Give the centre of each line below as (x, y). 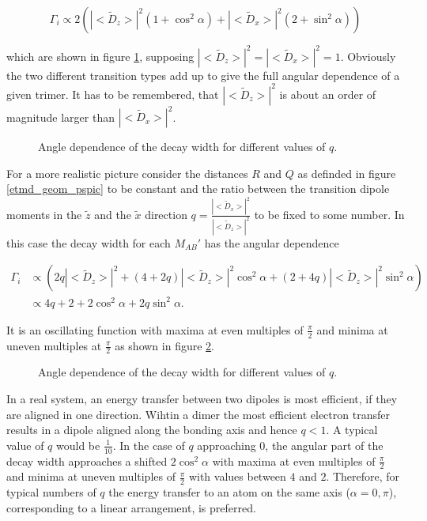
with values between (237, 476)
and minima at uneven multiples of (91, 476)
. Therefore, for (363, 476)
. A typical (352, 430)
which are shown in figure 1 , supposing (100, 56)
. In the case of (149, 445)
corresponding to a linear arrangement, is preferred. (131, 507)
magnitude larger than (60, 117)
